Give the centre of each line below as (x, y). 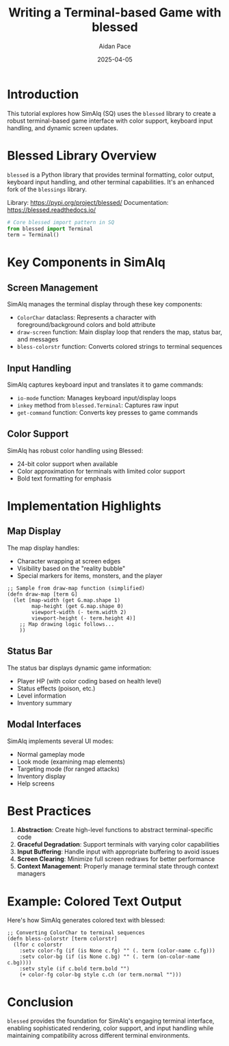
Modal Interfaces (44, 725)
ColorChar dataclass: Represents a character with (86, 317)
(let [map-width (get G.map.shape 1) (67, 600)
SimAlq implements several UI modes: (60, 741)
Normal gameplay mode (51, 754)
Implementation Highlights (84, 506)
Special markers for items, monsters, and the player (90, 575)
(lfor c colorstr (38, 945)
